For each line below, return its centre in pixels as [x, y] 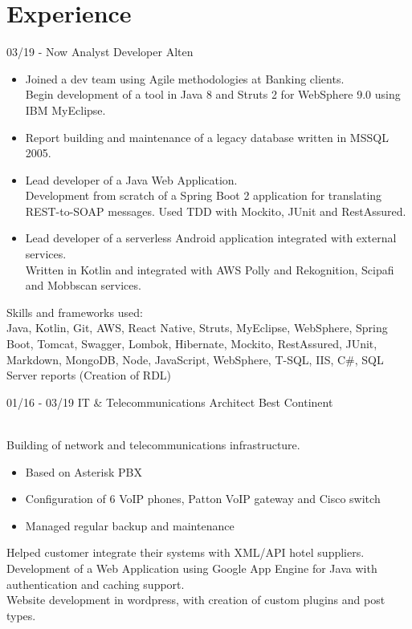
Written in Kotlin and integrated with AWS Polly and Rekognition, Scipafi [210, 269]
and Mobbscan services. [83, 285]
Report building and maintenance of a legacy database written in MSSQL [207, 137]
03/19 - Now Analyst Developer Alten [100, 52]
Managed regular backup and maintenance [130, 525]
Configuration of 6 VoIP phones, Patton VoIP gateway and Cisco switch [203, 499]
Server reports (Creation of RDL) [89, 375]
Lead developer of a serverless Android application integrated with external [211, 238]
